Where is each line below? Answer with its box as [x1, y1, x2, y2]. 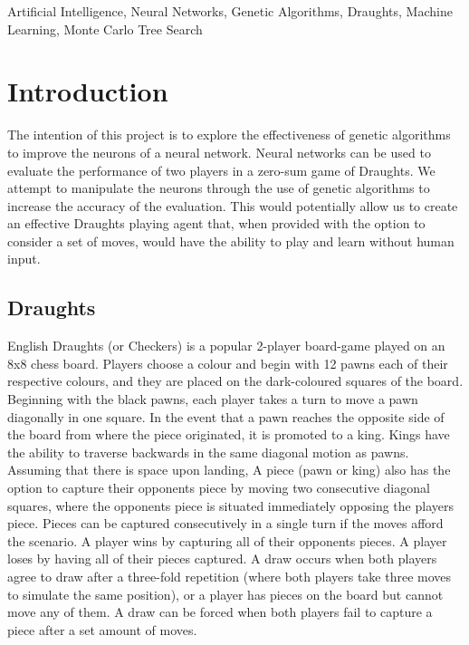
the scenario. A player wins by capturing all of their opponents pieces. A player [7, 531, 447, 550]
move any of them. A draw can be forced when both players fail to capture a [7, 602, 433, 621]
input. [7, 249, 41, 268]
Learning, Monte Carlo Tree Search [7, 19, 203, 38]
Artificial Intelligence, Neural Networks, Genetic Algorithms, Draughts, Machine [7, 2, 453, 20]
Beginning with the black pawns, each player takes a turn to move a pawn [7, 390, 418, 409]
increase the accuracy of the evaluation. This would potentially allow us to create [7, 196, 458, 215]
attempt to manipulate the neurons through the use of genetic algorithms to [7, 178, 430, 197]
